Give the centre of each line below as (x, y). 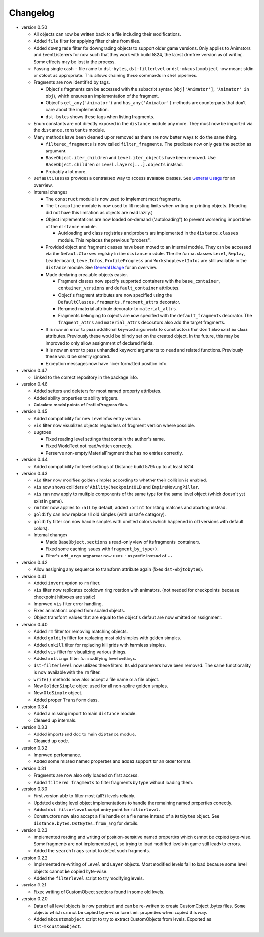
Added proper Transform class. (66, 700)
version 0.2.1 (34, 885)
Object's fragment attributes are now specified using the (115, 295)
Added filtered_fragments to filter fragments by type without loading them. (113, 782)
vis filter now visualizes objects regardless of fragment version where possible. (114, 425)
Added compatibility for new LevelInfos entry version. (88, 418)
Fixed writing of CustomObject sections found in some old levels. (99, 892)
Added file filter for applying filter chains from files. (87, 41)
